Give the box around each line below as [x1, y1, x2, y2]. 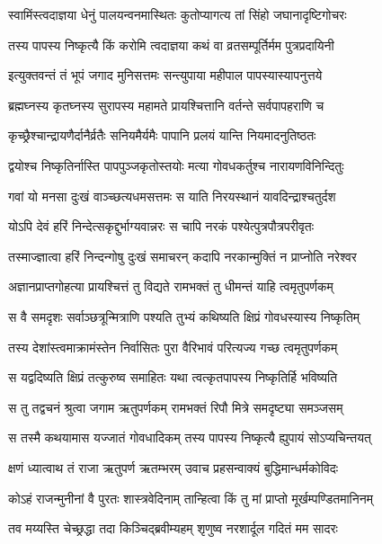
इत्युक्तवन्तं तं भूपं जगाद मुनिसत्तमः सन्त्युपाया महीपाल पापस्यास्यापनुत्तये [8, 66, 323, 85]
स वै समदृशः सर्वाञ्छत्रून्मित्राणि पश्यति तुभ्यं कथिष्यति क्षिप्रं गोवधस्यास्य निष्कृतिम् [8, 307, 360, 326]
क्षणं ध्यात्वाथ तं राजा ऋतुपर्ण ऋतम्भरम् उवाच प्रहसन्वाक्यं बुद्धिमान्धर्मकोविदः [8, 458, 339, 477]
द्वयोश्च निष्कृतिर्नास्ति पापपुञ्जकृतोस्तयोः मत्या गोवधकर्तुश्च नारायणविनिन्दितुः [8, 156, 344, 174]
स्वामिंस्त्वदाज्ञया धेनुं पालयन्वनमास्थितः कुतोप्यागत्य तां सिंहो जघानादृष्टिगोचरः [8, 5, 347, 23]
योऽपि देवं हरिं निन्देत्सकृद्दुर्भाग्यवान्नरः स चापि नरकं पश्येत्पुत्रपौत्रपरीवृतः [8, 217, 315, 236]
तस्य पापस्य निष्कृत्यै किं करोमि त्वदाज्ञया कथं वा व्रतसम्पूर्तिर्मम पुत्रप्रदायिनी [8, 35, 334, 54]
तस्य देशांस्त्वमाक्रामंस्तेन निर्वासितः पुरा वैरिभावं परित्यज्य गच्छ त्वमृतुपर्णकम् [8, 337, 338, 356]
